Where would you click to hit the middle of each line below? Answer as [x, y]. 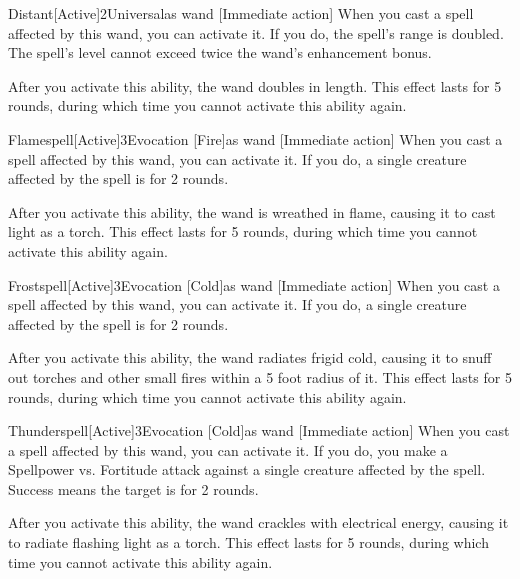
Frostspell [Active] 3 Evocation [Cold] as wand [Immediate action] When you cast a [254, 284]
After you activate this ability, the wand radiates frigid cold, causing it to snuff [250, 357]
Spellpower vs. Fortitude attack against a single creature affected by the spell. [247, 469]
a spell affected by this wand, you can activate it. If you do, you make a [228, 449]
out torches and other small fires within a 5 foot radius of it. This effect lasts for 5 [260, 376]
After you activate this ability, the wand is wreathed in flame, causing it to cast [252, 211]
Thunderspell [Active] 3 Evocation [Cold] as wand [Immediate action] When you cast [259, 430]
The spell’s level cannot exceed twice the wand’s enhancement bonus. [220, 52]
